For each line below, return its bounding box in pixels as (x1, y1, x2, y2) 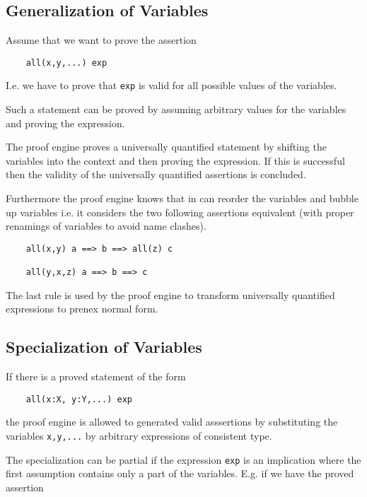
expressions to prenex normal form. (6, 301, 158, 316)
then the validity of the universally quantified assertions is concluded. (6, 167, 306, 182)
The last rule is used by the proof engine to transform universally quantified (6, 287, 335, 302)
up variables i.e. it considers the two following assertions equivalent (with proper (6, 204, 354, 219)
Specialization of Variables (6, 336, 202, 358)
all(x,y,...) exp (25, 57, 107, 68)
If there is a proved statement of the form (6, 369, 186, 384)
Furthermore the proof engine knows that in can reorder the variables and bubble (6, 191, 359, 206)
